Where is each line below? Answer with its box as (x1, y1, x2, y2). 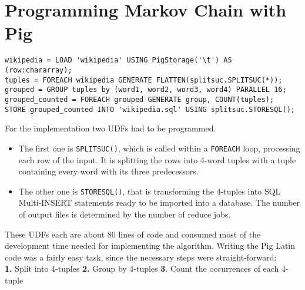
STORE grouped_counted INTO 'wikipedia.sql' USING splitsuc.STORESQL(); (5, 105, 295, 114)
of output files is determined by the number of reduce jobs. (18, 207, 231, 220)
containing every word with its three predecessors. (18, 165, 199, 177)
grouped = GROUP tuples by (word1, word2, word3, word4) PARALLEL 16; (5, 85, 287, 94)
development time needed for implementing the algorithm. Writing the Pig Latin (5, 239, 296, 252)
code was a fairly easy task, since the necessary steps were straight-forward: (5, 251, 277, 263)
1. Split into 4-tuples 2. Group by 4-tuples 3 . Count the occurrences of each (5, 262, 279, 275)
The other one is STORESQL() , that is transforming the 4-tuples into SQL (18, 184, 281, 197)
